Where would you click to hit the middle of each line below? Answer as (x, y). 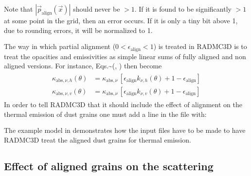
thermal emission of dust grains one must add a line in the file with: (105, 114)
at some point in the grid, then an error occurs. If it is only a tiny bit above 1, (121, 20)
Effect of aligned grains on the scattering (109, 166)
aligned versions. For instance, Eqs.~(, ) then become (83, 66)
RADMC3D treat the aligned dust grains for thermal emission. (98, 139)
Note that (18, 9)
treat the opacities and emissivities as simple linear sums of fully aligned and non (125, 56)
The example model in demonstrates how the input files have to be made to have (125, 130)
